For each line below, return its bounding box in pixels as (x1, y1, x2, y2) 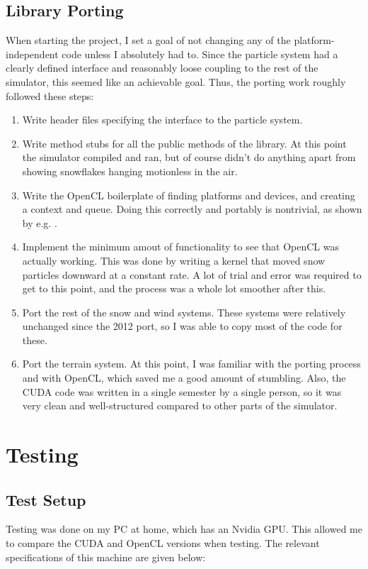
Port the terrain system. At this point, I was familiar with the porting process (22, 356, 361, 371)
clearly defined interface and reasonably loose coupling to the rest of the (6, 60, 318, 75)
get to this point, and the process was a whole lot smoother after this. (22, 281, 326, 296)
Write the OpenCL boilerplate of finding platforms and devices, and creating (22, 187, 355, 202)
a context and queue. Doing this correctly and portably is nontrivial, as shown (22, 201, 362, 216)
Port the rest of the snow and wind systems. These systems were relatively (22, 304, 346, 319)
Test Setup (6, 488, 86, 510)
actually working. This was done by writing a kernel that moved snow (22, 253, 326, 267)
